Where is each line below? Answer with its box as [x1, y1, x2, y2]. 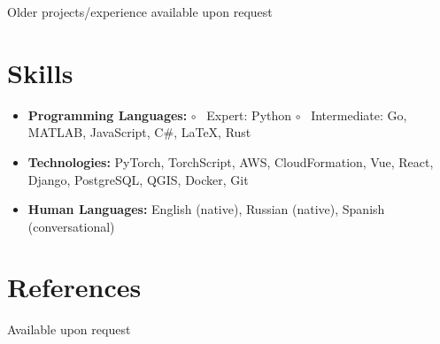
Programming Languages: [27, 105, 188, 124]
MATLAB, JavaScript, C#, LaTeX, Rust [27, 123, 251, 141]
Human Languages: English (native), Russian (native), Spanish [27, 200, 385, 218]
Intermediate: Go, [311, 105, 407, 124]
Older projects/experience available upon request [7, 3, 273, 20]
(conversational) [27, 217, 115, 235]
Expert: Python [206, 105, 292, 124]
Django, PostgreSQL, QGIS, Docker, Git [27, 170, 249, 188]
